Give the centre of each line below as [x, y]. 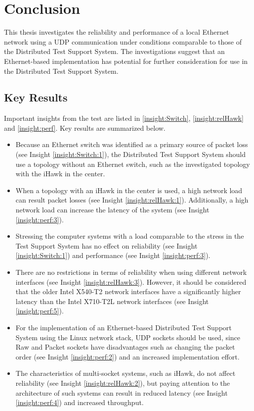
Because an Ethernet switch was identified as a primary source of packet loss [132, 144]
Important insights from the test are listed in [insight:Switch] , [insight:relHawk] [124, 118]
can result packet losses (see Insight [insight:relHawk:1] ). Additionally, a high [132, 200]
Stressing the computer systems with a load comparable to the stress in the [130, 236]
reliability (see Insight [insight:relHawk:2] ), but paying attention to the [123, 383]
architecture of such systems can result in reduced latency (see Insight [122, 392]
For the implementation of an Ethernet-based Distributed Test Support [124, 327]
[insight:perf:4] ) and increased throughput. [80, 402]
